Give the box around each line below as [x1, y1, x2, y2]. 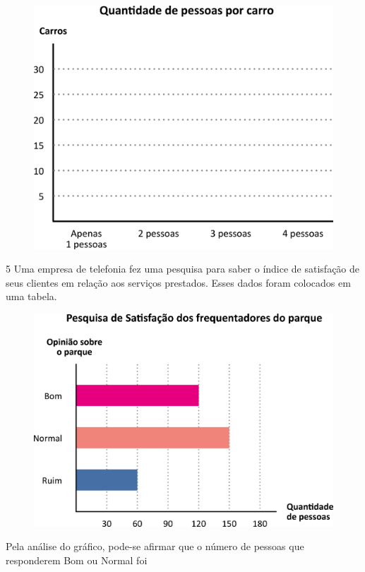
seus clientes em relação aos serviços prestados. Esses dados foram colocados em [6, 275, 351, 290]
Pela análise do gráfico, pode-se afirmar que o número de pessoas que [6, 539, 304, 554]
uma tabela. [6, 289, 57, 304]
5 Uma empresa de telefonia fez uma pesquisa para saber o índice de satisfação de [6, 261, 360, 276]
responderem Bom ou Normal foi [6, 552, 148, 567]
